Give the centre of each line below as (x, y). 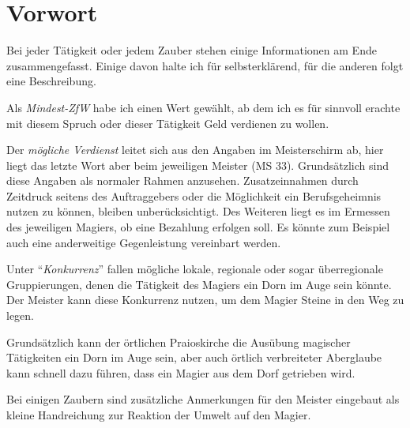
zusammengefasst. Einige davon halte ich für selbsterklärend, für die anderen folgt (205, 65)
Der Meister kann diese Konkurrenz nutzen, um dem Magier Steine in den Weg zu (205, 300)
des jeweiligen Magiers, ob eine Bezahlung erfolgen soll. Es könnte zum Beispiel (198, 227)
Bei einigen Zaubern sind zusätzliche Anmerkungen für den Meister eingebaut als (203, 399)
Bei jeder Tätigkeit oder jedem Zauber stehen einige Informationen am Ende (192, 50)
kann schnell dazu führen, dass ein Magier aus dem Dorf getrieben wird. (181, 372)
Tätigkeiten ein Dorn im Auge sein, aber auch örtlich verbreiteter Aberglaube (194, 357)
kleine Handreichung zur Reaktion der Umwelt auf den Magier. (159, 415)
